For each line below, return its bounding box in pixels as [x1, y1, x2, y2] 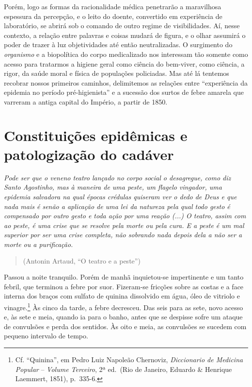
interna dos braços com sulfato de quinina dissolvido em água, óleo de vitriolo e [4, 291, 240, 301]
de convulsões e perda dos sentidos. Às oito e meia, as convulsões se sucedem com [4, 321, 247, 331]
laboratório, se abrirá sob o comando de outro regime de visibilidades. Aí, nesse [4, 20, 240, 31]
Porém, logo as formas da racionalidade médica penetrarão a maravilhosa [4, 1, 221, 11]
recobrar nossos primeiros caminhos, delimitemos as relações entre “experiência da [4, 77, 248, 88]
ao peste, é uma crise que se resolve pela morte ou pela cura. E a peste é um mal [4, 220, 244, 230]
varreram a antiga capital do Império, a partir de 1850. [4, 96, 168, 106]
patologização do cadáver [4, 144, 174, 164]
